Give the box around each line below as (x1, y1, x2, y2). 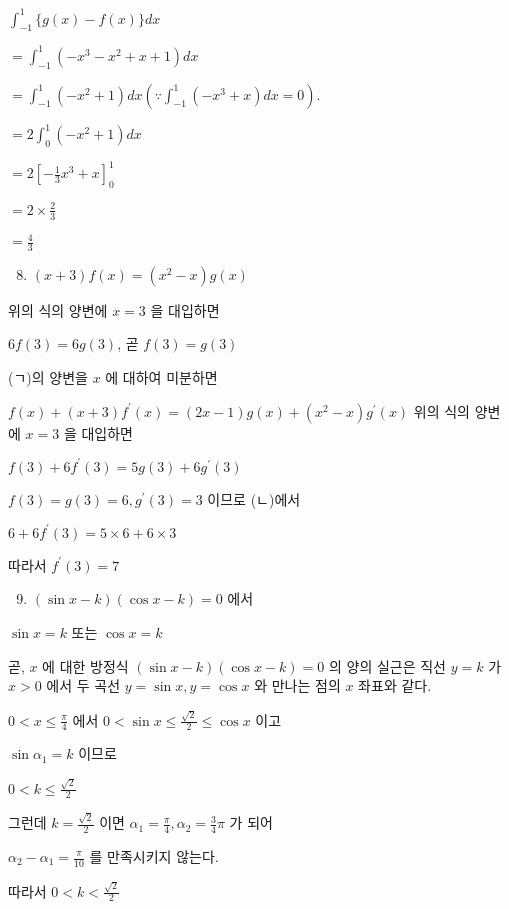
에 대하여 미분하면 (105, 367, 218, 388)
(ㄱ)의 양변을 (8, 367, 88, 388)
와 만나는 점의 (254, 675, 341, 696)
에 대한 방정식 (42, 655, 129, 676)
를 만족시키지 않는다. (89, 846, 219, 866)
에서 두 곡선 (46, 675, 121, 696)
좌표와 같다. (358, 675, 432, 696)
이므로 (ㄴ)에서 (207, 488, 301, 509)
